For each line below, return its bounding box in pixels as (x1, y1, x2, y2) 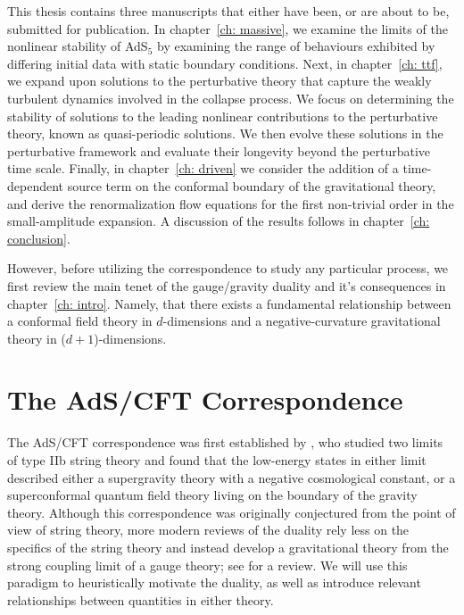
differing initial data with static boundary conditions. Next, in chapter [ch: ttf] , (7, 54, 443, 72)
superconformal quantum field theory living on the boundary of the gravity (7, 486, 418, 504)
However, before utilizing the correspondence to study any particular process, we (7, 259, 449, 278)
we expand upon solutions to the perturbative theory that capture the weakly (7, 71, 432, 90)
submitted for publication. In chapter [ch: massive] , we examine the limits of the (7, 19, 448, 37)
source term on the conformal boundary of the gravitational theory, (67, 176, 436, 195)
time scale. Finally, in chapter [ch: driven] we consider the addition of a (7, 159, 399, 178)
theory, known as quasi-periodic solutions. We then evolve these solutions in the (7, 124, 443, 143)
